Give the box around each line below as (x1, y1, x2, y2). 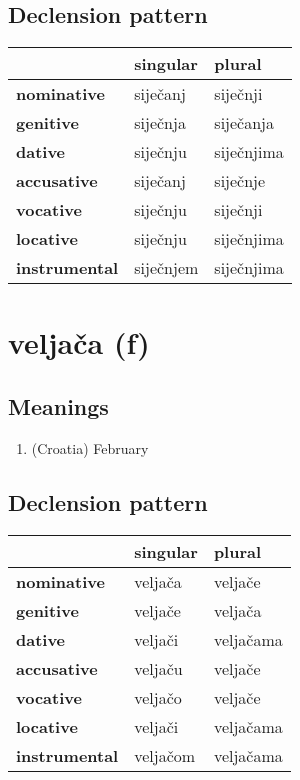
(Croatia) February (31, 437, 149, 458)
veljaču (134, 656, 183, 680)
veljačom (134, 743, 196, 767)
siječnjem (134, 256, 199, 280)
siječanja (214, 111, 274, 135)
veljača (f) (8, 322, 150, 363)
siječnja (134, 111, 186, 135)
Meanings (8, 390, 109, 421)
